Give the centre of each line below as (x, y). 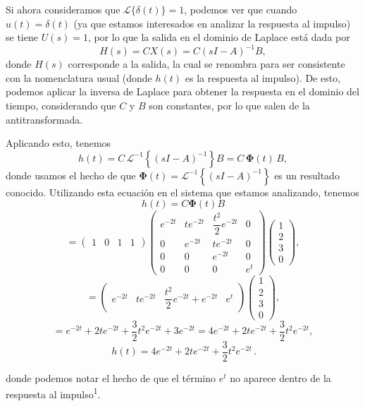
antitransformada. (44, 119)
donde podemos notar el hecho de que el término (111, 377)
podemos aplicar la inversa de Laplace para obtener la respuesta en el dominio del (182, 91)
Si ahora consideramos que (63, 9)
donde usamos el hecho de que (71, 175)
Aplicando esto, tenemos (58, 143)
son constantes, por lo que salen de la (229, 106)
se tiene (22, 37)
